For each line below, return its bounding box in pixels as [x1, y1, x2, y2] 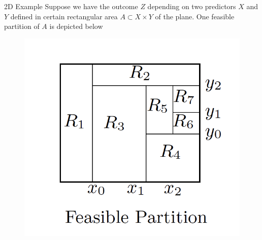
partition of [4, 21, 40, 31]
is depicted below [49, 21, 103, 31]
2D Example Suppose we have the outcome [4, 1, 138, 11]
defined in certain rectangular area [10, 11, 118, 21]
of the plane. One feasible [155, 11, 235, 21]
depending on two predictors [147, 1, 236, 11]
